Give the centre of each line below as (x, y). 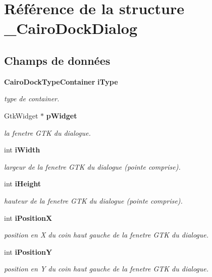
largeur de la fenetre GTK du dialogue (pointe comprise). (92, 166)
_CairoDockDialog (71, 28)
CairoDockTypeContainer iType (61, 81)
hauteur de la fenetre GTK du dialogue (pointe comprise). (93, 200)
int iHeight (23, 184)
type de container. (32, 98)
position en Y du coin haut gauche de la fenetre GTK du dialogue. (107, 269)
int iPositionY (28, 251)
